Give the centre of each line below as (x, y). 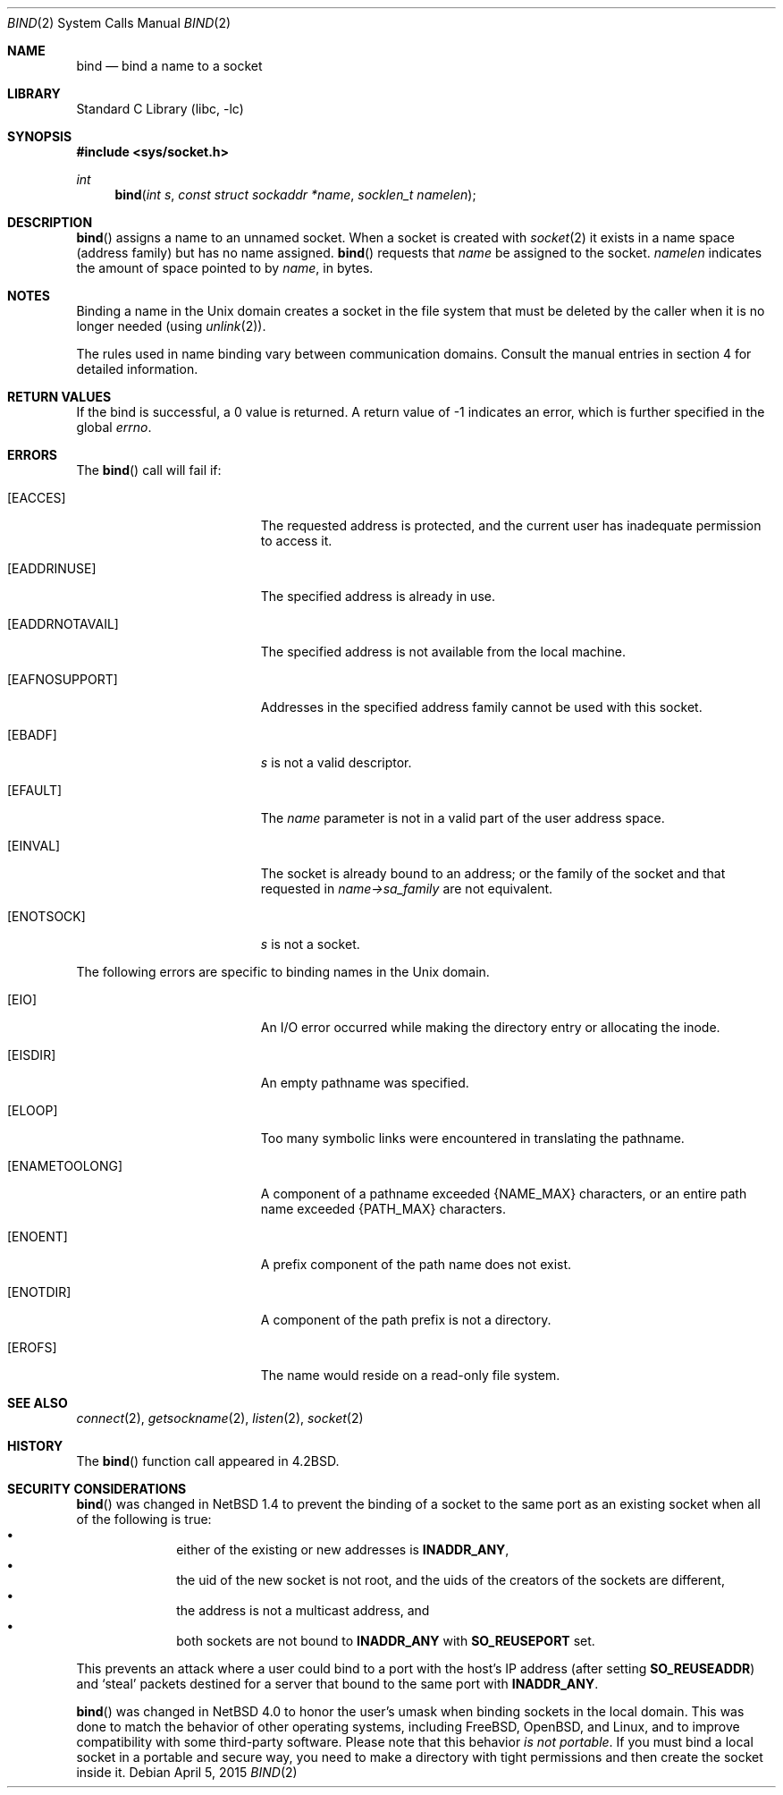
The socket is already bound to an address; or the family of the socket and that (493, 873)
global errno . (114, 427)
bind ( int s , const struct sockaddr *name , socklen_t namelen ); (295, 195)
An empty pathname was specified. (365, 1083)
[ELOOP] (33, 1110)
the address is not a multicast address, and (303, 1610)
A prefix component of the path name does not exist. (416, 1264)
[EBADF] (32, 735)
